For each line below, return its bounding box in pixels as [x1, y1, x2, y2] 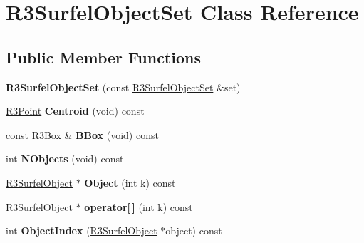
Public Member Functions [6, 46, 201, 68]
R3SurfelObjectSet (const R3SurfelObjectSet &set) [6, 79, 241, 94]
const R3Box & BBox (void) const [6, 127, 159, 142]
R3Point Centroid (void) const [6, 103, 145, 118]
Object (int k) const [84, 175, 176, 190]
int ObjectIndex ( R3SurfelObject [6, 223, 157, 238]
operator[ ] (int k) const [84, 199, 193, 214]
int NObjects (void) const [6, 151, 124, 166]
